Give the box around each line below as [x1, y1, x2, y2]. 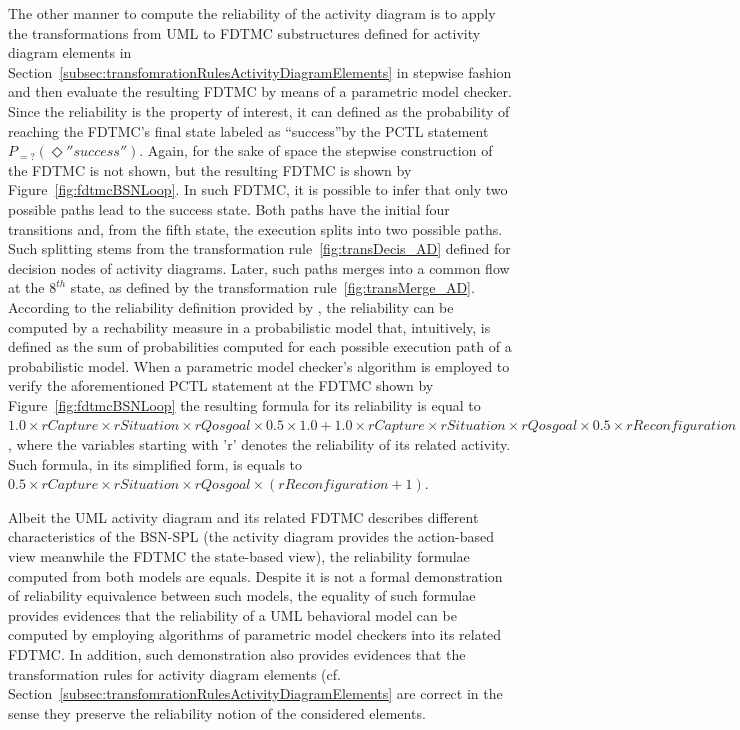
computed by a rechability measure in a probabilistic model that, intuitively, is [8, 316, 491, 337]
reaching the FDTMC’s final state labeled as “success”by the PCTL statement [8, 120, 489, 141]
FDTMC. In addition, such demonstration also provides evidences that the [8, 644, 466, 664]
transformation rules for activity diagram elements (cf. [8, 663, 341, 684]
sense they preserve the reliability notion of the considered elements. [8, 702, 426, 723]
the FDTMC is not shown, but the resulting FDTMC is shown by [8, 159, 412, 180]
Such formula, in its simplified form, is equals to [8, 453, 303, 474]
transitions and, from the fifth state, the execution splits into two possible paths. [8, 218, 503, 239]
